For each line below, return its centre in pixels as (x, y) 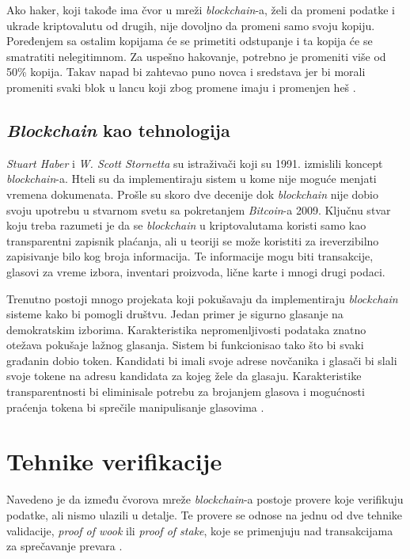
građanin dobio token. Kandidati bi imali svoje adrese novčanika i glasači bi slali (202, 360)
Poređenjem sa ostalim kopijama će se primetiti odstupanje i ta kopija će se (190, 41)
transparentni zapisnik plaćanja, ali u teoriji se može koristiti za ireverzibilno (193, 240)
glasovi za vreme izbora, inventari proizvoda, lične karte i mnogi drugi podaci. (196, 271)
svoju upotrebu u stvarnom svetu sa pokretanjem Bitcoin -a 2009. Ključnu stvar (199, 209)
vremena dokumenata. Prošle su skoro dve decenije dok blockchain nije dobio (192, 194)
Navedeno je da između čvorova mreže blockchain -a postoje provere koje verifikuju (205, 499)
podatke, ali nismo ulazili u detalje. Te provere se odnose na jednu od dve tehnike (205, 514)
